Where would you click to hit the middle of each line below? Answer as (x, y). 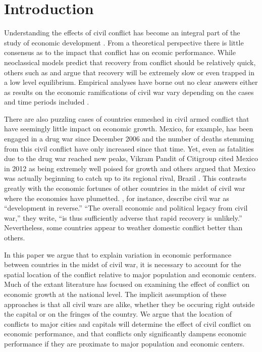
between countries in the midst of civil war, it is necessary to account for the (123, 264)
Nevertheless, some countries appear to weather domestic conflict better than (123, 228)
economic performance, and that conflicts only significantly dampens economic (125, 334)
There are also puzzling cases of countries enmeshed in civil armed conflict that (127, 118)
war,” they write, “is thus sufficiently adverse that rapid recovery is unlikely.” (123, 217)
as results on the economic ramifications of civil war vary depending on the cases (129, 92)
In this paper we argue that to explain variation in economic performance (118, 254)
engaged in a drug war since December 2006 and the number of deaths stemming (129, 139)
